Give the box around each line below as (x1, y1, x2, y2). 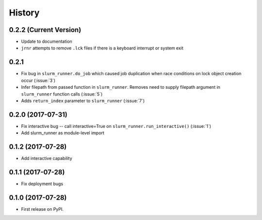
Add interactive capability (21, 156, 72, 161)
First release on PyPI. (21, 206, 64, 212)
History (9, 7, 40, 18)
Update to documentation (21, 39, 72, 45)
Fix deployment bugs (21, 181, 63, 187)
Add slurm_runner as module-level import (21, 130, 104, 136)
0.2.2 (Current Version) (9, 26, 82, 34)
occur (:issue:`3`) (21, 78, 56, 83)
